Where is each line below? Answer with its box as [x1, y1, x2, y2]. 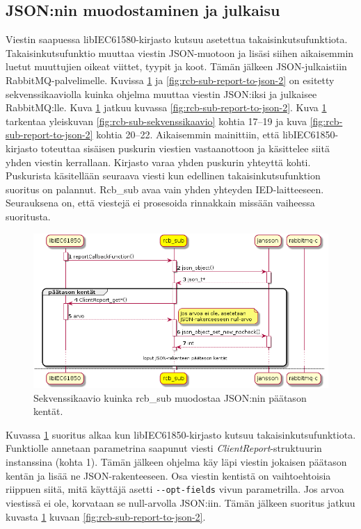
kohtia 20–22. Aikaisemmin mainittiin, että [96, 127, 280, 142]
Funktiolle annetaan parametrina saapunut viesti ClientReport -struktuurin [6, 441, 322, 455]
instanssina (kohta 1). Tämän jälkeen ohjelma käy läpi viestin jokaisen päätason [6, 455, 347, 469]
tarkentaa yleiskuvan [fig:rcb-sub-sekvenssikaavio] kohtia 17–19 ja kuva [6, 113, 307, 128]
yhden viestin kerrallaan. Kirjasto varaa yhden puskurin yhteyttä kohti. [6, 154, 311, 169]
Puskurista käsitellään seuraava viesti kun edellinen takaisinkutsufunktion [6, 168, 321, 183]
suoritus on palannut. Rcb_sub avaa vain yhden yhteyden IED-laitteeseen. [6, 181, 324, 196]
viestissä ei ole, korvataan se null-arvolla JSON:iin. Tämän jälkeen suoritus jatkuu [6, 495, 355, 510]
